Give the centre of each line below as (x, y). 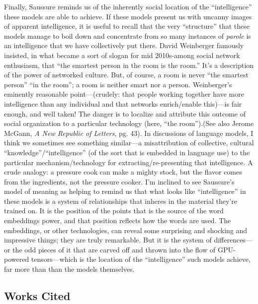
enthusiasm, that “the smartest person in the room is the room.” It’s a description (129, 65)
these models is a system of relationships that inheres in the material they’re (121, 201)
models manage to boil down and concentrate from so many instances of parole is (128, 35)
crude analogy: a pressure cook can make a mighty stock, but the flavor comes (123, 172)
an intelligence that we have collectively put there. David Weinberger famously (124, 45)
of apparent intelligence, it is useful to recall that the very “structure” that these (127, 26)
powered (17, 259)
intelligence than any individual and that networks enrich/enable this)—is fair (123, 103)
